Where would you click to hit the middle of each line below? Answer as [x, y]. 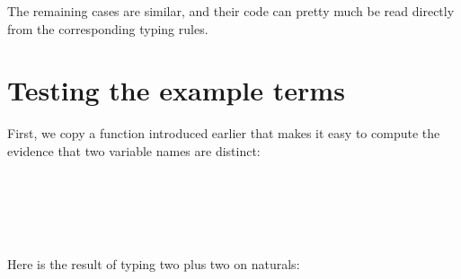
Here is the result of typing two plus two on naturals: [154, 263]
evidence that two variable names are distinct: [134, 150]
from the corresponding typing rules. [108, 28]
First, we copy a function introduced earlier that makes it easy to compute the [224, 133]
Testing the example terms [176, 90]
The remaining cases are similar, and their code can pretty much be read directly [231, 11]
